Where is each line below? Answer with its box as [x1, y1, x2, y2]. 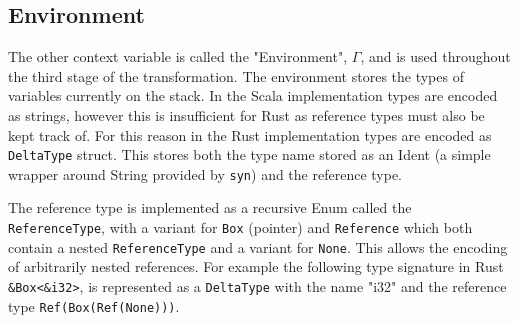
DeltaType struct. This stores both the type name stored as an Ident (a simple [8, 144, 491, 165]
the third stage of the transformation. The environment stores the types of [8, 65, 464, 86]
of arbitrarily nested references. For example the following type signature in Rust [8, 256, 504, 277]
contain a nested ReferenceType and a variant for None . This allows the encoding [8, 236, 508, 257]
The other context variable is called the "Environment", [8, 46, 348, 67]
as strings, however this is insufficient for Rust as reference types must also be [8, 104, 485, 125]
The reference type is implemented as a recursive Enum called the [8, 197, 412, 218]
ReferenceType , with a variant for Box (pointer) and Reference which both [8, 217, 473, 238]
